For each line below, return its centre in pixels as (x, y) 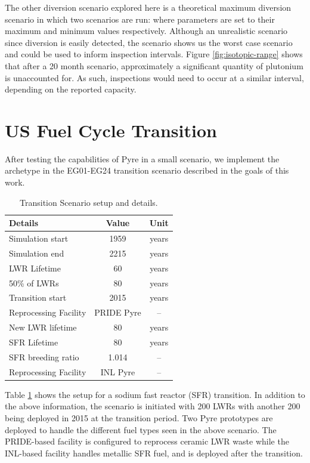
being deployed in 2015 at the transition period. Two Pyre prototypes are (139, 417)
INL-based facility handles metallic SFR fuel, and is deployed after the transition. (154, 453)
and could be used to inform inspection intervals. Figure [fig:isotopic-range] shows (154, 54)
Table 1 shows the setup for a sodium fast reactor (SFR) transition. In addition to (155, 394)
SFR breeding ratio (44, 356)
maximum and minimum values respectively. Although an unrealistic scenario (146, 31)
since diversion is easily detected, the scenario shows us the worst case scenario (149, 42)
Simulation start (39, 238)
